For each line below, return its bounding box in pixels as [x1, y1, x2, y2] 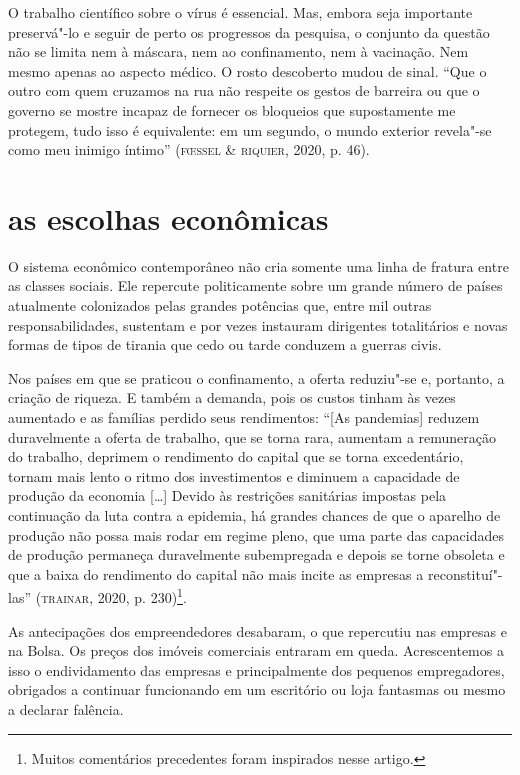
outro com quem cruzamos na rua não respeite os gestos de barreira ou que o [8, 80, 480, 101]
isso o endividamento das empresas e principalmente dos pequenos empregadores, [8, 659, 505, 680]
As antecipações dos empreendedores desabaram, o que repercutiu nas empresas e [8, 620, 507, 641]
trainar [41, 587, 90, 608]
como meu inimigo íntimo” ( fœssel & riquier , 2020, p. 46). [8, 139, 370, 160]
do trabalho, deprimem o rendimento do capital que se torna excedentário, [8, 446, 464, 467]
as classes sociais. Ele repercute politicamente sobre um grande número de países [8, 275, 503, 296]
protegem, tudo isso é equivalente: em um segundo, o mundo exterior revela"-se [8, 119, 492, 140]
